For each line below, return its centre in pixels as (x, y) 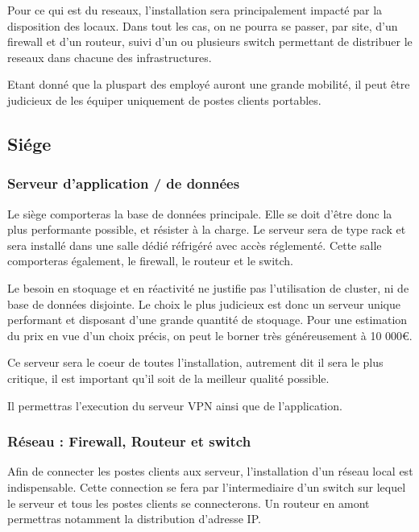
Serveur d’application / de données (124, 183)
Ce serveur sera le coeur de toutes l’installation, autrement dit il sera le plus (195, 362)
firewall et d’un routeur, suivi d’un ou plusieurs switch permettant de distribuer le (210, 42)
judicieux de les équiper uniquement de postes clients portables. (164, 100)
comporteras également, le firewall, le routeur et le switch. (150, 261)
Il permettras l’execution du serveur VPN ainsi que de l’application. (175, 405)
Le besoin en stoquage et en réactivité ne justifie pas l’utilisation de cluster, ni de (208, 287)
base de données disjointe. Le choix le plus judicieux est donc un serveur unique (204, 303)
